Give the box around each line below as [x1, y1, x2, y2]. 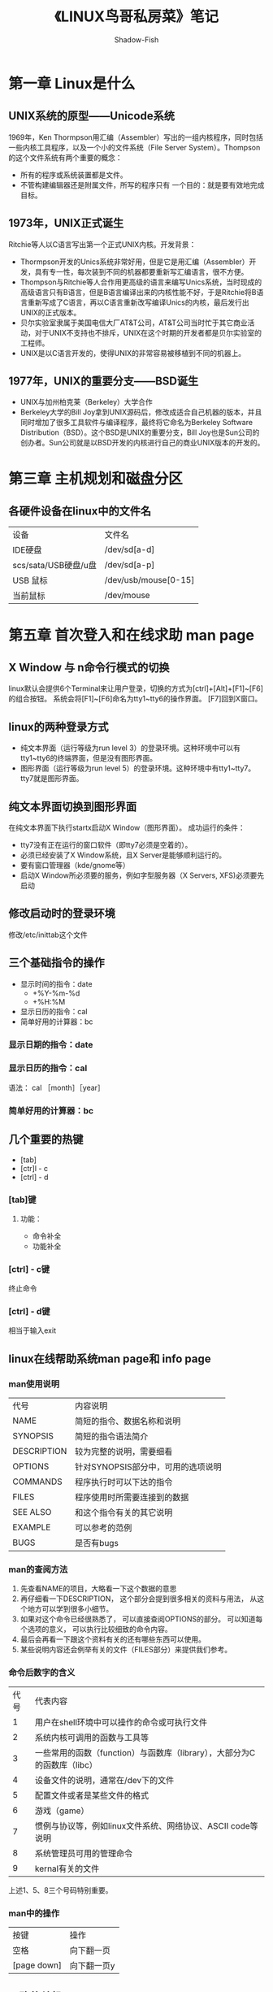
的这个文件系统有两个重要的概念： [8, 152, 123, 163]
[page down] [12, 1959, 63, 1971]
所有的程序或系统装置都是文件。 [19, 170, 128, 180]
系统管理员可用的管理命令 [35, 1847, 133, 1859]
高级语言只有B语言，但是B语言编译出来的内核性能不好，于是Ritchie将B [19, 287, 257, 297]
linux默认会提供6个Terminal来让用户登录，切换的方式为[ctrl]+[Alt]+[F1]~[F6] [8, 684, 264, 693]
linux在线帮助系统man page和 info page [8, 1352, 211, 1365]
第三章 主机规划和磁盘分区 [8, 469, 183, 488]
